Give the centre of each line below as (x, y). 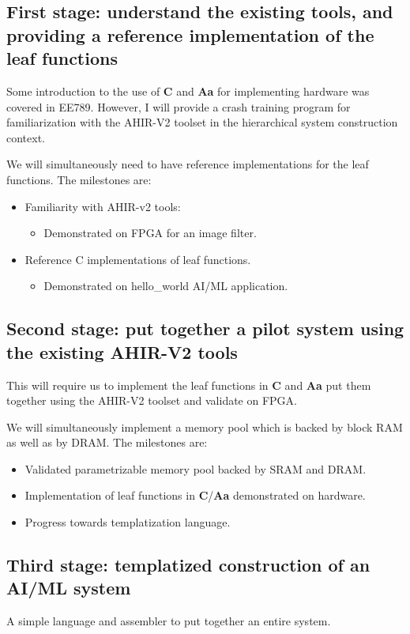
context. (26, 137)
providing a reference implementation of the (190, 34)
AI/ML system (69, 588)
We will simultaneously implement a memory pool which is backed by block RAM (205, 426)
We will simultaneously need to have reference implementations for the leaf (188, 164)
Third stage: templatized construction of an (188, 565)
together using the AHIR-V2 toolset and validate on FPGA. (152, 400)
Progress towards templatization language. (128, 522)
